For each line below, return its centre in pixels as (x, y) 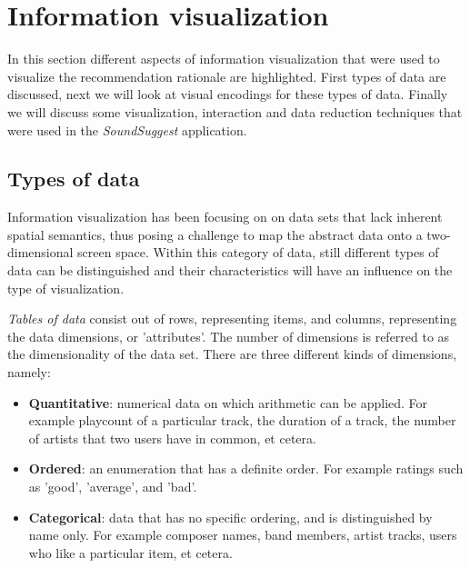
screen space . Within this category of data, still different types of (258, 252)
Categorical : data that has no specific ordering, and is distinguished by (230, 517)
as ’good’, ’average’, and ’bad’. (113, 487)
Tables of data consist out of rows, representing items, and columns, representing (232, 319)
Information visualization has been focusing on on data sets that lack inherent (225, 217)
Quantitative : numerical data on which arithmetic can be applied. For (228, 402)
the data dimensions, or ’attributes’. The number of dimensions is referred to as (229, 336)
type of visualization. (66, 288)
